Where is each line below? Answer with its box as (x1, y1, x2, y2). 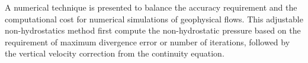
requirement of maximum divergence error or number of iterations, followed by (5, 35, 290, 48)
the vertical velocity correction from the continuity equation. (5, 47, 224, 59)
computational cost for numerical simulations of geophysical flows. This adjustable (5, 12, 303, 25)
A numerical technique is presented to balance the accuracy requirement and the (5, 1, 297, 13)
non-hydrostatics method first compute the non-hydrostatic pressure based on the (5, 24, 301, 37)
